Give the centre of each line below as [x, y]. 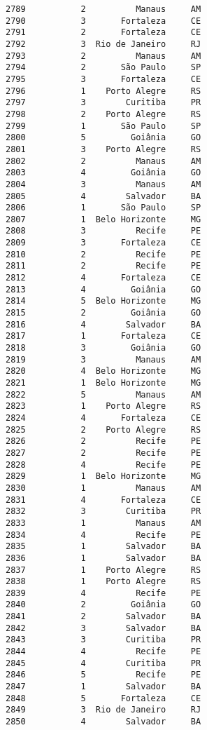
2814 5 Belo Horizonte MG [103, 301]
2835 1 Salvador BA [103, 547]
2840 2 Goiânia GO [103, 605]
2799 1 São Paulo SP [103, 126]
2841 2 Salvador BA [103, 617]
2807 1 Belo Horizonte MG [103, 219]
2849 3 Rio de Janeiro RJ [103, 710]
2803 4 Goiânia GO [103, 173]
